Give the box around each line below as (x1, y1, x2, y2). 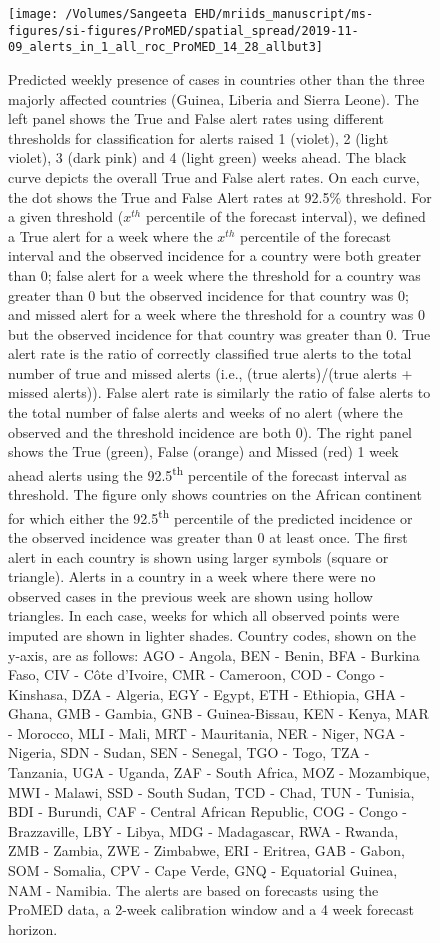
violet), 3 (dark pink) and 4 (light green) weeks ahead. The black (8, 147, 407, 168)
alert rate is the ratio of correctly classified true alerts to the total (8, 343, 412, 364)
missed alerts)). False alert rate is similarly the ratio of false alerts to (8, 382, 431, 403)
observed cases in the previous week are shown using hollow (8, 585, 373, 606)
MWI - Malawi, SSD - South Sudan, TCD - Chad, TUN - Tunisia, (8, 781, 415, 802)
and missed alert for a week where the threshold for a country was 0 (8, 304, 426, 325)
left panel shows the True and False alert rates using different (8, 108, 384, 129)
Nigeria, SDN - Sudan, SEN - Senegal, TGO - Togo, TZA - (8, 742, 370, 763)
